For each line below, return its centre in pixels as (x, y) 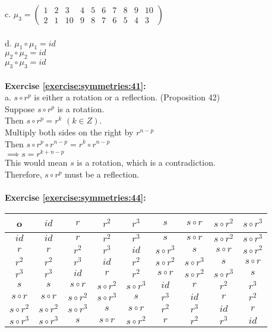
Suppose (20, 108)
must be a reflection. (102, 174)
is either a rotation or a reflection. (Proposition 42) (127, 97)
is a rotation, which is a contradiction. (146, 162)
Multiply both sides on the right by (69, 132)
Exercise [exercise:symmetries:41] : (75, 85)
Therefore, (23, 174)
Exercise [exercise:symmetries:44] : (75, 197)
